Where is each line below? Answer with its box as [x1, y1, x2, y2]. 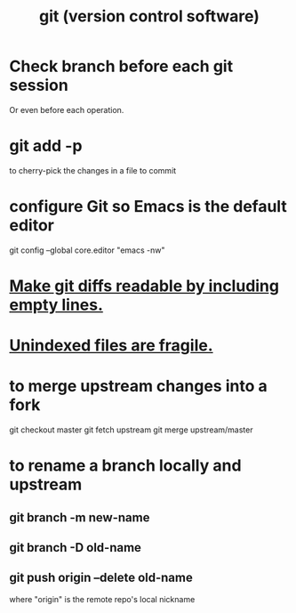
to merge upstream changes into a [9, 376, 268, 397]
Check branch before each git [9, 56, 234, 77]
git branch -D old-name [9, 540, 142, 555]
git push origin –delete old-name [9, 570, 193, 585]
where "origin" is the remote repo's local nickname [9, 593, 196, 604]
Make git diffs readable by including [9, 276, 280, 295]
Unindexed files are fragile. [9, 335, 213, 356]
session [9, 76, 68, 95]
